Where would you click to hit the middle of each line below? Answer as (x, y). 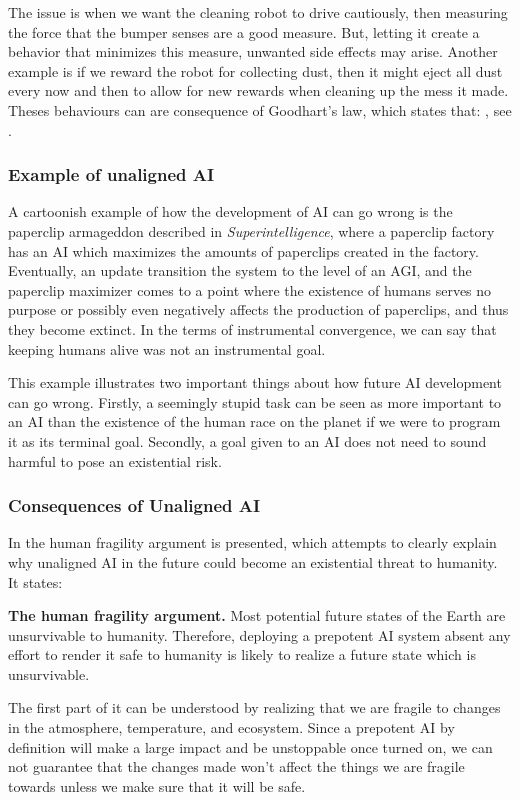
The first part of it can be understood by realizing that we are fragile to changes (254, 707)
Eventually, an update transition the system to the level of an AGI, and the (240, 270)
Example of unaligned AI (111, 174)
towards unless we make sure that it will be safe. (157, 785)
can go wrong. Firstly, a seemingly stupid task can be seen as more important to (255, 401)
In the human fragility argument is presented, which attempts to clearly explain (252, 542)
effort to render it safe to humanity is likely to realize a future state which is (242, 654)
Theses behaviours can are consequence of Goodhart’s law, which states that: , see (260, 109)
